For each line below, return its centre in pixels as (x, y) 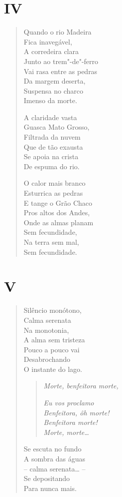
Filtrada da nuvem (52, 137)
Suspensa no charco (53, 90)
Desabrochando (47, 359)
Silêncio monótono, (53, 310)
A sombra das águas (54, 459)
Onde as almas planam (59, 222)
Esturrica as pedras (53, 193)
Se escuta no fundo (53, 449)
